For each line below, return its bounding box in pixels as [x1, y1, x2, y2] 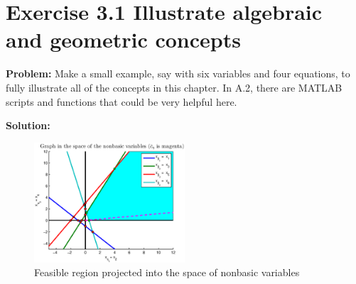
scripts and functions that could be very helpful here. [6, 94, 237, 109]
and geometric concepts [6, 25, 241, 54]
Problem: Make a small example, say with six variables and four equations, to [6, 66, 350, 81]
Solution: [6, 118, 50, 133]
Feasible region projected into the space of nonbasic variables [34, 265, 300, 280]
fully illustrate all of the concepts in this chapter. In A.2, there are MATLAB [6, 80, 342, 94]
